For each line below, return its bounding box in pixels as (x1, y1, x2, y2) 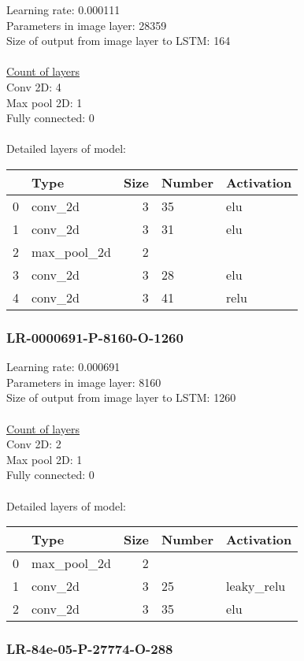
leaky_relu (226, 577, 286, 596)
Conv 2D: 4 (6, 78, 61, 95)
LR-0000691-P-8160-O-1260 (6, 327, 184, 347)
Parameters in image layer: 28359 (6, 17, 167, 33)
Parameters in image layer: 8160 (6, 373, 161, 390)
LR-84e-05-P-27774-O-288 (6, 639, 173, 659)
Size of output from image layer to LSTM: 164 (6, 32, 231, 49)
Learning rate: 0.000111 (6, 2, 120, 17)
